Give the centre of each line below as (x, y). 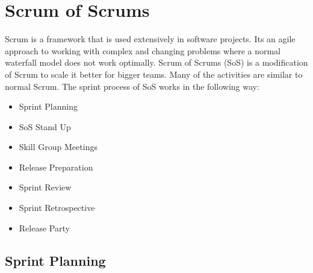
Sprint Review (45, 187)
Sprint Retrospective (57, 208)
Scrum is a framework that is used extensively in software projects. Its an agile (150, 39)
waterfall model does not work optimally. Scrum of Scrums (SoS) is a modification (156, 62)
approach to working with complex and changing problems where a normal (143, 50)
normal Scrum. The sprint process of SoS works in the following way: (132, 86)
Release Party (44, 227)
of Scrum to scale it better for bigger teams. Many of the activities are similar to (154, 74)
